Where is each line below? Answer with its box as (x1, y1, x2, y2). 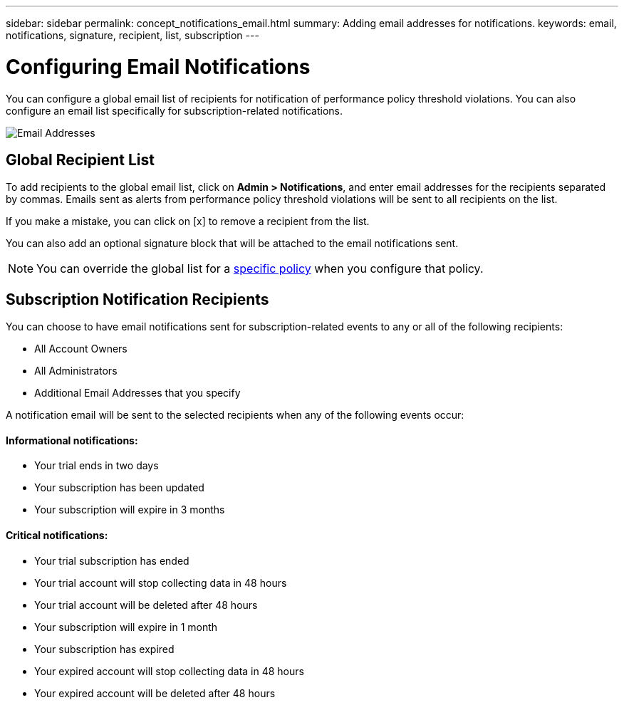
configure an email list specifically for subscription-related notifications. (6, 104, 343, 117)
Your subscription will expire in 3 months (34, 503, 225, 516)
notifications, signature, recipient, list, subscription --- (6, 29, 259, 41)
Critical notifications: (6, 529, 108, 542)
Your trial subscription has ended (34, 554, 189, 567)
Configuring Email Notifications (6, 54, 311, 79)
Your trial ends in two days (34, 459, 159, 472)
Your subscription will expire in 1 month (34, 620, 218, 633)
